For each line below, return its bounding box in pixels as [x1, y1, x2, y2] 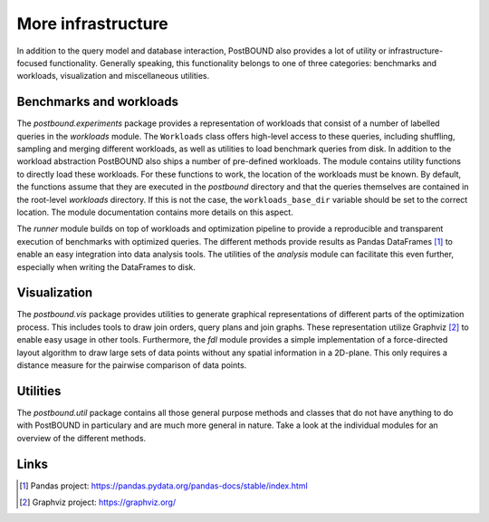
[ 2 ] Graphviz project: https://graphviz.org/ [19, 497, 177, 507]
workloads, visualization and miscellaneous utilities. [16, 71, 210, 82]
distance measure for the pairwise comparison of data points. [16, 360, 247, 371]
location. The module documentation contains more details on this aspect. [16, 207, 293, 217]
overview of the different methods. [16, 432, 147, 443]
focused [16, 57, 48, 68]
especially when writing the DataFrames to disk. [16, 261, 197, 272]
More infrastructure [16, 14, 169, 34]
